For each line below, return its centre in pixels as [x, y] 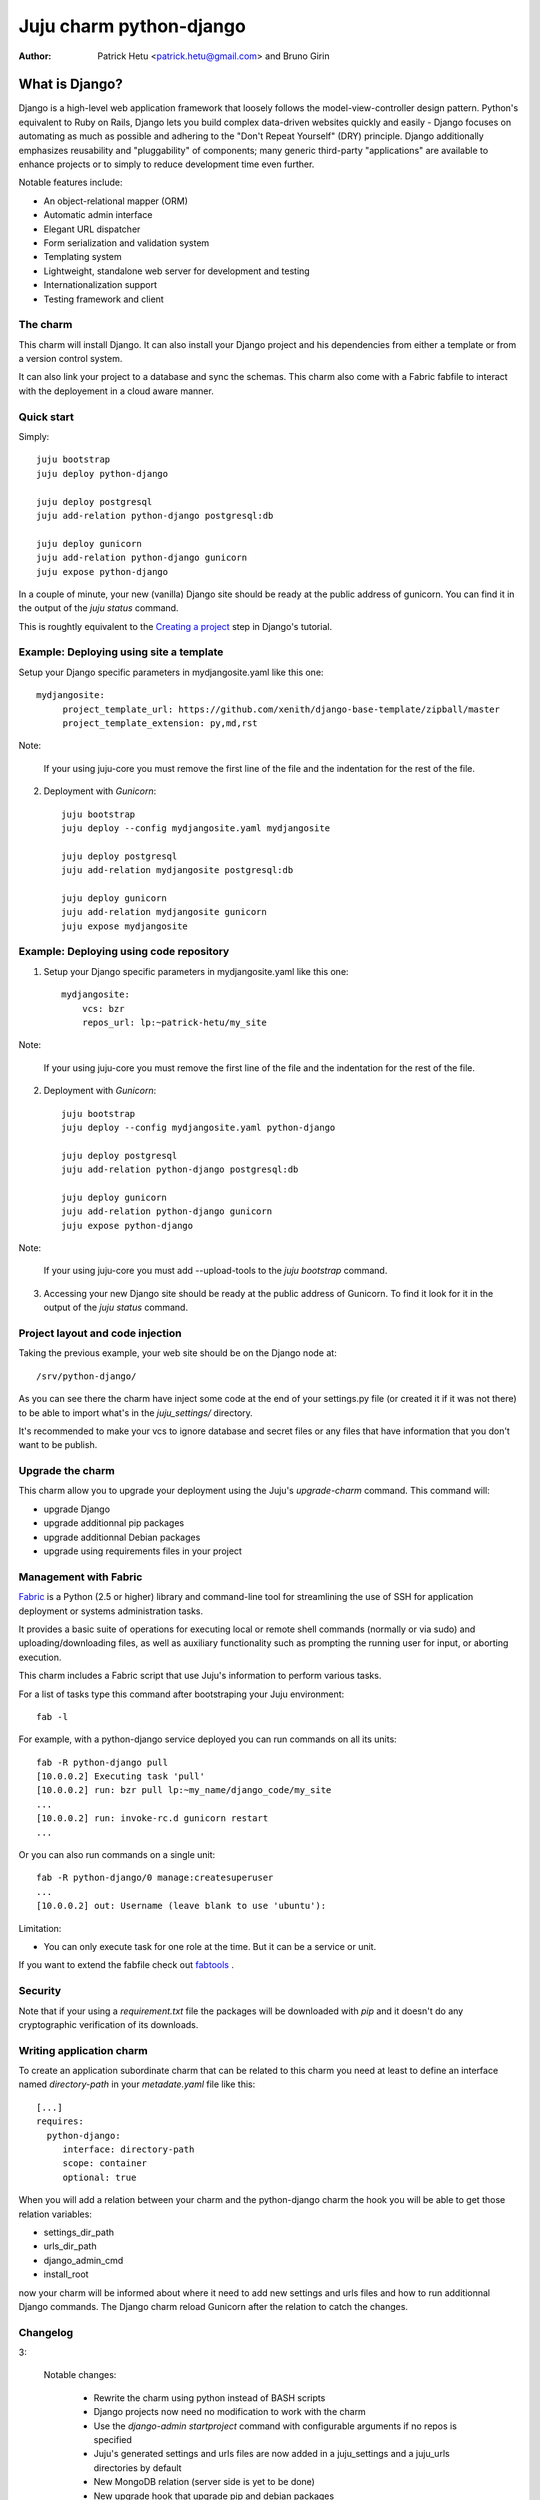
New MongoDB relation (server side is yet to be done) [204, 2482]
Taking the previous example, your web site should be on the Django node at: [177, 1353]
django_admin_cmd [83, 2260]
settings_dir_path [79, 2232]
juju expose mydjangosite [125, 926]
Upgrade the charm [66, 1471]
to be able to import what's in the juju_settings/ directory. [136, 1412]
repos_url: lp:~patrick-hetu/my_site [174, 1022]
